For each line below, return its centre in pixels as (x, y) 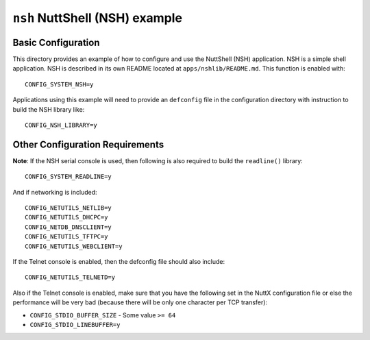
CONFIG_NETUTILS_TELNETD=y (70, 277)
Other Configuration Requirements (88, 144)
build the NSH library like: (49, 109)
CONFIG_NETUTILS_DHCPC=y (66, 217)
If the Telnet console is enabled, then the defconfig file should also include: (119, 262)
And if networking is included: (55, 192)
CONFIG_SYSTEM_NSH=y (59, 84)
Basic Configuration (56, 42)
